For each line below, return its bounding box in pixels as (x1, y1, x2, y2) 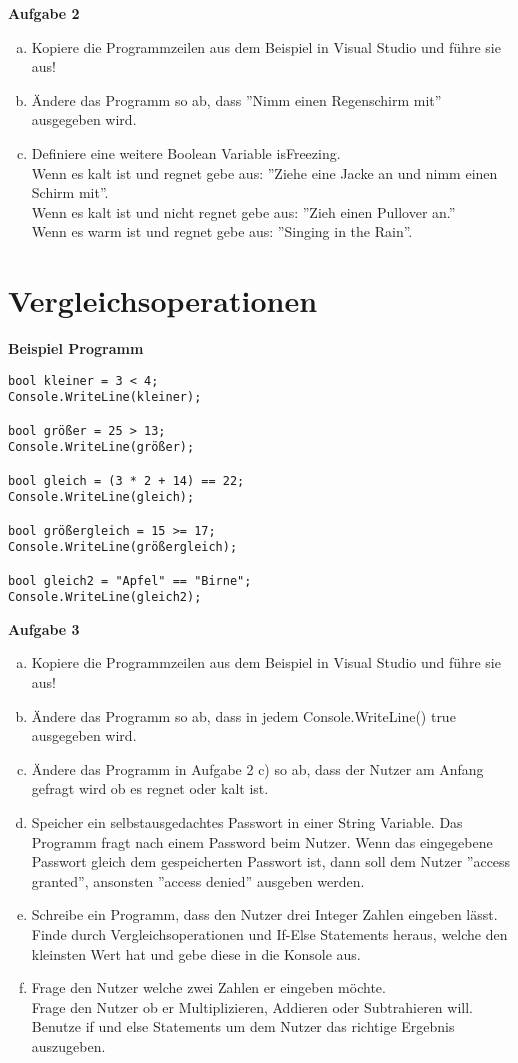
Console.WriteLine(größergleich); (8, 540, 238, 555)
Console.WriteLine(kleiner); (8, 390, 202, 405)
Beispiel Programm (8, 338, 144, 359)
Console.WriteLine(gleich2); (8, 590, 202, 605)
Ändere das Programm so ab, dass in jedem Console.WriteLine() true (31, 705, 456, 726)
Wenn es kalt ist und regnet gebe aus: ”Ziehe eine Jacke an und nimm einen (31, 162, 498, 183)
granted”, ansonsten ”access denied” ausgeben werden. (31, 870, 365, 891)
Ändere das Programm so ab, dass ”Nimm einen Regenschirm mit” (31, 89, 442, 110)
